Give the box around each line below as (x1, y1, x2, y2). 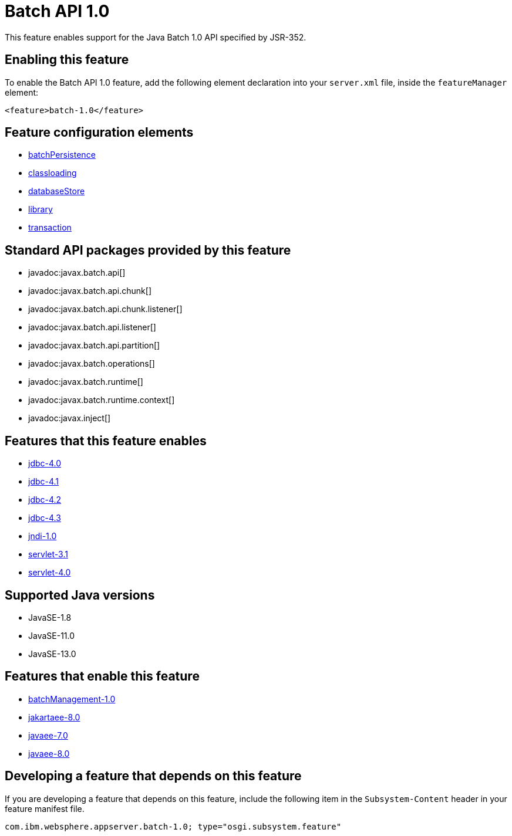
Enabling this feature (5, 52, 129, 67)
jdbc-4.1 (28, 476, 59, 487)
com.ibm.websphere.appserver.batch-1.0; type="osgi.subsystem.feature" (5, 821, 342, 831)
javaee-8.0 (28, 748, 70, 759)
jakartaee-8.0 (28, 712, 80, 722)
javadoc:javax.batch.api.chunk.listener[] (28, 304, 183, 314)
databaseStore (28, 186, 85, 197)
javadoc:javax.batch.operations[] (28, 358, 155, 369)
